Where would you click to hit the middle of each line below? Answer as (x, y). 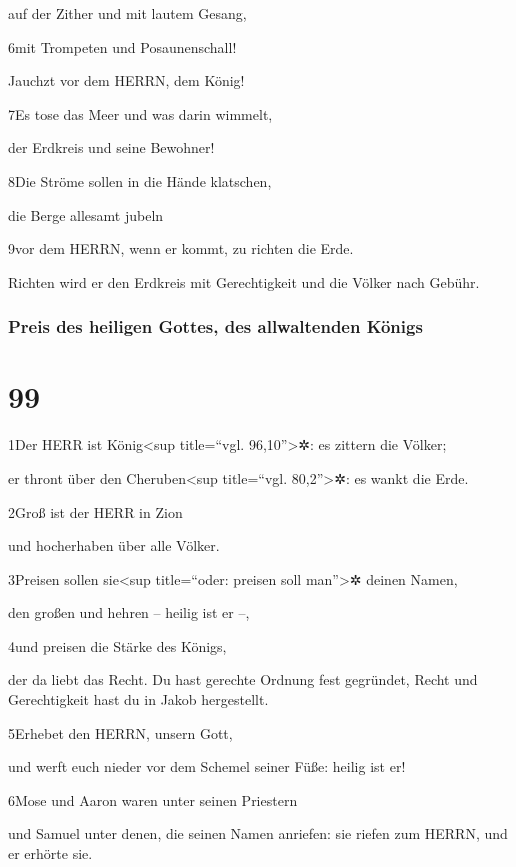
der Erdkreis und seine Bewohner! (111, 147)
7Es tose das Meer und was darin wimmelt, (140, 113)
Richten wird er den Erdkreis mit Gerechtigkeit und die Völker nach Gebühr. (244, 281)
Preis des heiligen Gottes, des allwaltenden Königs (215, 326)
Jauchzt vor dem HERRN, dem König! (126, 80)
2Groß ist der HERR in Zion (95, 511)
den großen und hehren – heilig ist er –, (129, 612)
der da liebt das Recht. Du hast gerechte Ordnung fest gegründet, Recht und (243, 679)
